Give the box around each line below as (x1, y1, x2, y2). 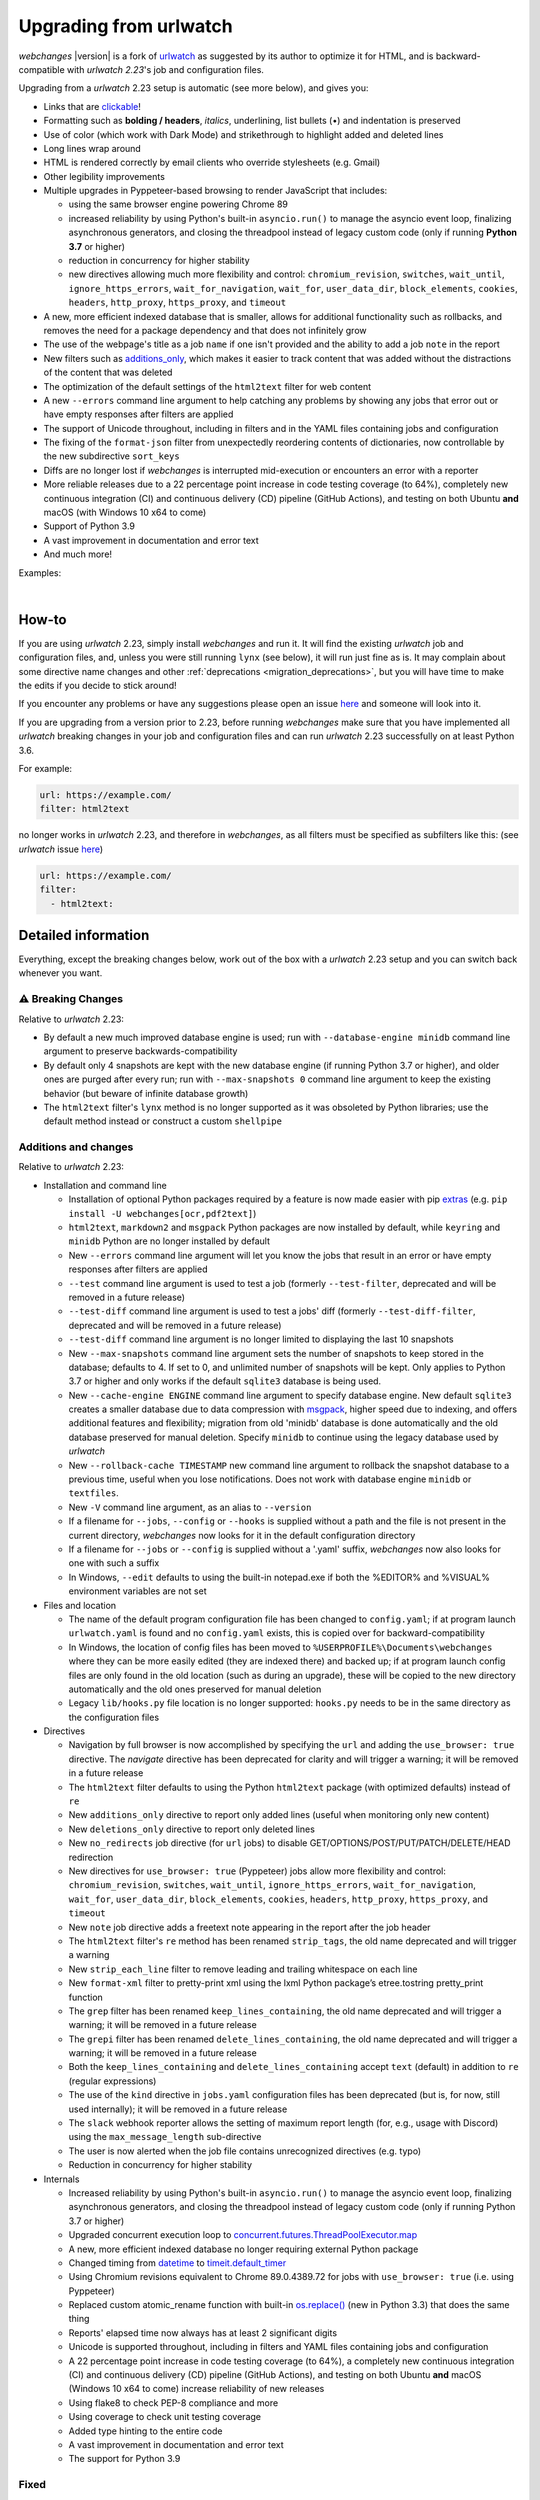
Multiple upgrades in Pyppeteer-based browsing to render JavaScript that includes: (43, 185, 388, 197)
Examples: (18, 566, 62, 579)
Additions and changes (18, 1140, 134, 1154)
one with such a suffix (68, 1557, 160, 1569)
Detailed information (18, 926, 150, 944)
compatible (18, 63, 65, 75)
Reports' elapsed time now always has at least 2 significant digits (68, 2326, 338, 2339)
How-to (18, 611, 67, 628)
